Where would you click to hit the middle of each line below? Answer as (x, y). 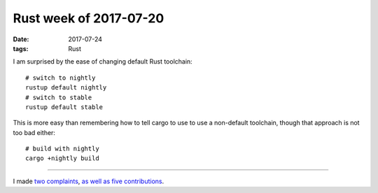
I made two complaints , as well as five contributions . (89, 181)
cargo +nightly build (62, 158)
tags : (21, 48)
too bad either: (34, 132)
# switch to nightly (61, 78)
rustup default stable (64, 107)
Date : (21, 39)
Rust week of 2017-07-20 (89, 18)
